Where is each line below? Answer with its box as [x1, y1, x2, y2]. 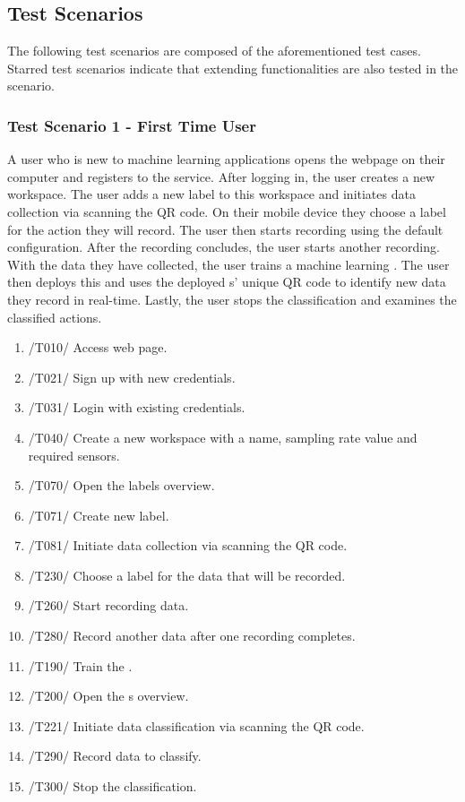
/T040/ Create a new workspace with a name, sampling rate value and [28, 427, 418, 446]
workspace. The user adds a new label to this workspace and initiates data [7, 185, 416, 203]
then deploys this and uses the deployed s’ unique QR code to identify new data [7, 272, 446, 291]
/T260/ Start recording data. [28, 596, 189, 615]
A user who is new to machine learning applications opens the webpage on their [7, 150, 445, 168]
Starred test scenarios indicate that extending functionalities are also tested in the [7, 58, 459, 77]
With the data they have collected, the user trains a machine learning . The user [7, 254, 450, 273]
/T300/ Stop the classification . [28, 777, 197, 796]
